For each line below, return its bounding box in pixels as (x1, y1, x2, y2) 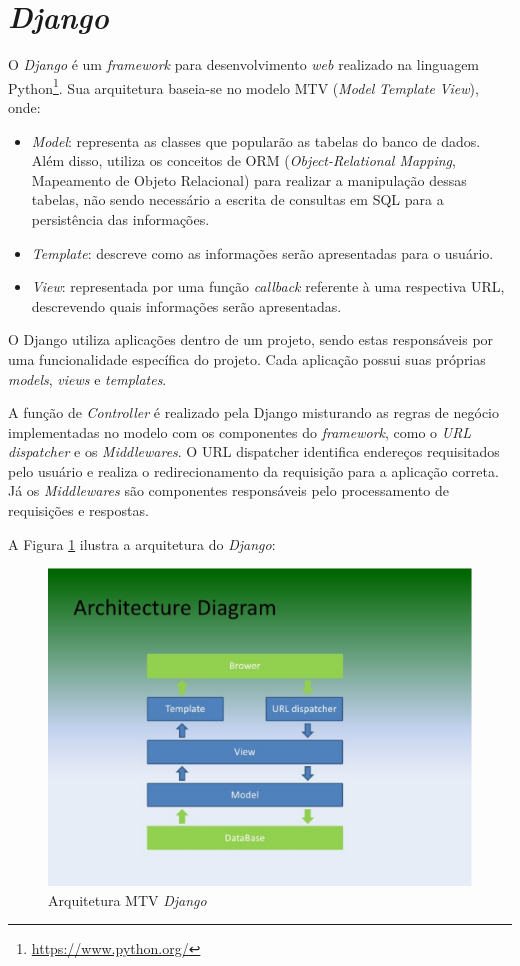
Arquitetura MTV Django (48, 889, 207, 910)
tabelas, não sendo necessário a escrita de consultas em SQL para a (31, 189, 444, 210)
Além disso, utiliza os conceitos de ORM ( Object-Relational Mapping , (31, 150, 456, 171)
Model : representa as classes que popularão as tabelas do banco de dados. (31, 130, 481, 151)
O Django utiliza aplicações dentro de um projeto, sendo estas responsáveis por (8, 329, 494, 350)
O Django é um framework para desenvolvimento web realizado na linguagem (8, 54, 480, 75)
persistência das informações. (31, 208, 210, 229)
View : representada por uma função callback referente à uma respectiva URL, (31, 276, 505, 297)
